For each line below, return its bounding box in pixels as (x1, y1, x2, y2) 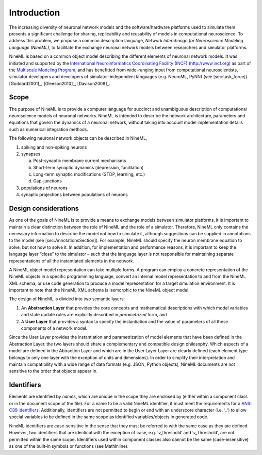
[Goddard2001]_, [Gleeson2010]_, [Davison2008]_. (9, 81, 111, 86)
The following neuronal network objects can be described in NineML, (9, 135, 147, 141)
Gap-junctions (33, 178, 62, 184)
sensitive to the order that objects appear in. (9, 368, 98, 374)
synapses (21, 151, 41, 157)
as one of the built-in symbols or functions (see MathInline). (9, 443, 129, 449)
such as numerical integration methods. (9, 126, 88, 132)
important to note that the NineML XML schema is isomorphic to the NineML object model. (9, 287, 190, 293)
